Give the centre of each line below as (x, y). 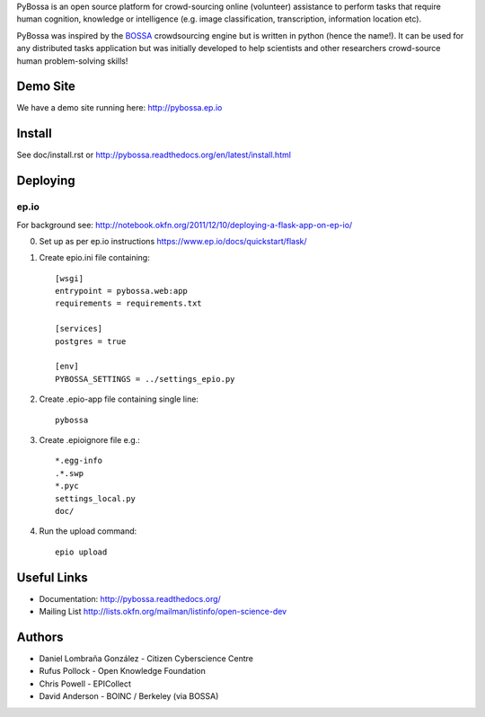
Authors (40, 637)
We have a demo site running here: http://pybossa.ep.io (119, 108)
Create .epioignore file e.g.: (90, 440)
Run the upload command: (88, 531)
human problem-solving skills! (72, 61)
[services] (79, 329)
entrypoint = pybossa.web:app (122, 291)
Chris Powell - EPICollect (85, 684)
